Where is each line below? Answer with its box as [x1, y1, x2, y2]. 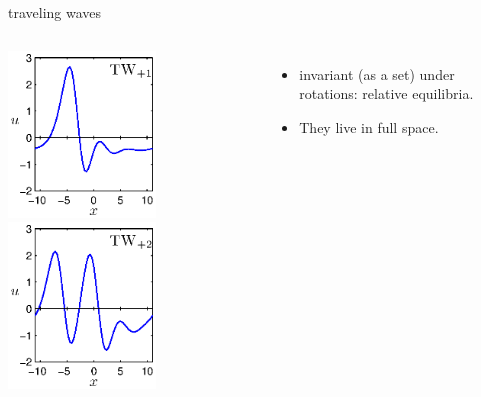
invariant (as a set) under [299, 63, 455, 84]
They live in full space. [299, 116, 439, 137]
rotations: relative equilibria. [299, 83, 474, 104]
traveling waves [8, 2, 102, 22]
